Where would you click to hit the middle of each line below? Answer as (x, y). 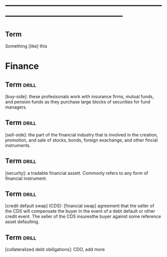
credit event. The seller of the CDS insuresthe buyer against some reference (83, 217)
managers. (16, 107)
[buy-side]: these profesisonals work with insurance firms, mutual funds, (80, 96)
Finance (22, 66)
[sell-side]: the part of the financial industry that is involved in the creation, (82, 134)
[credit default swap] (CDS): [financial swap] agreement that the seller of (80, 206)
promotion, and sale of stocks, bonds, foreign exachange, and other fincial (82, 140)
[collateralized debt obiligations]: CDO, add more (55, 250)
